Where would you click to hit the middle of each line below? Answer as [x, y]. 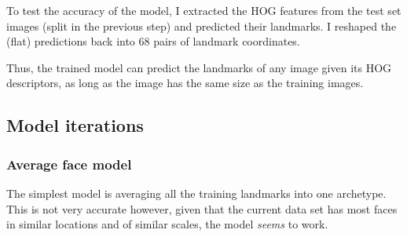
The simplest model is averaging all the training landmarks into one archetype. [196, 193]
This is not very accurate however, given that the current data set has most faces [202, 208]
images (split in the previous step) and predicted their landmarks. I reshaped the [202, 26]
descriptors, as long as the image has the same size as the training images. [185, 83]
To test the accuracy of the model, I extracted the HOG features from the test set [204, 10]
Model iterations [75, 125]
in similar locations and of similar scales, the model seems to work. [167, 224]
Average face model [69, 164]
